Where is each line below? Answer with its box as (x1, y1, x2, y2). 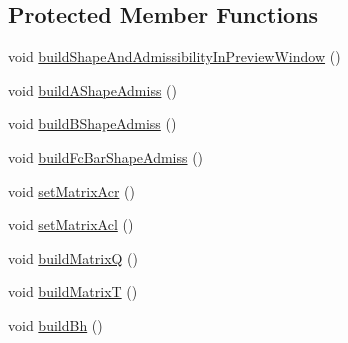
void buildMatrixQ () (8, 247, 138, 268)
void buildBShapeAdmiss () (8, 113, 177, 134)
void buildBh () (8, 314, 103, 335)
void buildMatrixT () (8, 281, 138, 302)
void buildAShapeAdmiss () (8, 79, 177, 100)
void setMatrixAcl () (8, 214, 134, 235)
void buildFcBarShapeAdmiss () (8, 146, 204, 167)
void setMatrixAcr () (8, 180, 135, 201)
